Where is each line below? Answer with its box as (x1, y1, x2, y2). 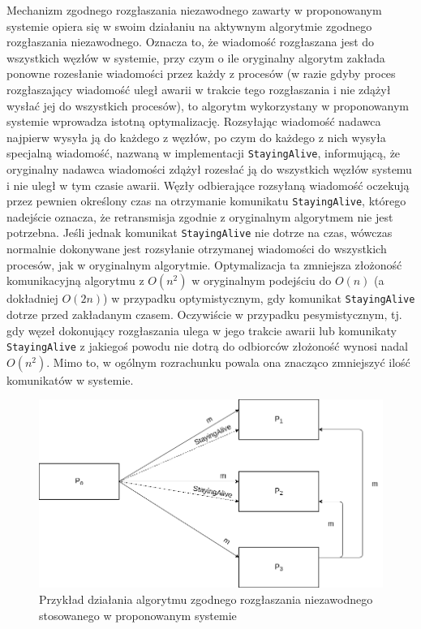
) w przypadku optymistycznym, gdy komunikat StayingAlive (103, 290, 415, 307)
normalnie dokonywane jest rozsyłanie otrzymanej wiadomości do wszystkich (6, 240, 387, 257)
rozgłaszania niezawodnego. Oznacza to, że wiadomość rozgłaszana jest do (6, 33, 375, 50)
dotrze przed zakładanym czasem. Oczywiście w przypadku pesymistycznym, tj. (6, 305, 402, 322)
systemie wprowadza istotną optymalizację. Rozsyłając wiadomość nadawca (6, 113, 381, 130)
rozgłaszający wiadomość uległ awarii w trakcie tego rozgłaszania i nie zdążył (6, 80, 391, 97)
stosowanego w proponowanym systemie (39, 606, 237, 623)
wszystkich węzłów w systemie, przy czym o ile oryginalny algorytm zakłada (6, 49, 385, 66)
